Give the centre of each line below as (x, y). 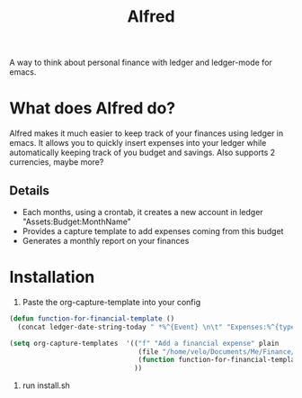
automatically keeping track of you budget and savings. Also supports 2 (142, 153)
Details (29, 190)
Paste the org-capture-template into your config (111, 302)
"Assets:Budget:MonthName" (77, 222)
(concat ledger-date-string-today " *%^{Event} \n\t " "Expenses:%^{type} (158, 327)
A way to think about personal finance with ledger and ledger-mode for (141, 63)
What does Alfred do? (93, 109)
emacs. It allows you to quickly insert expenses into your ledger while (138, 143)
